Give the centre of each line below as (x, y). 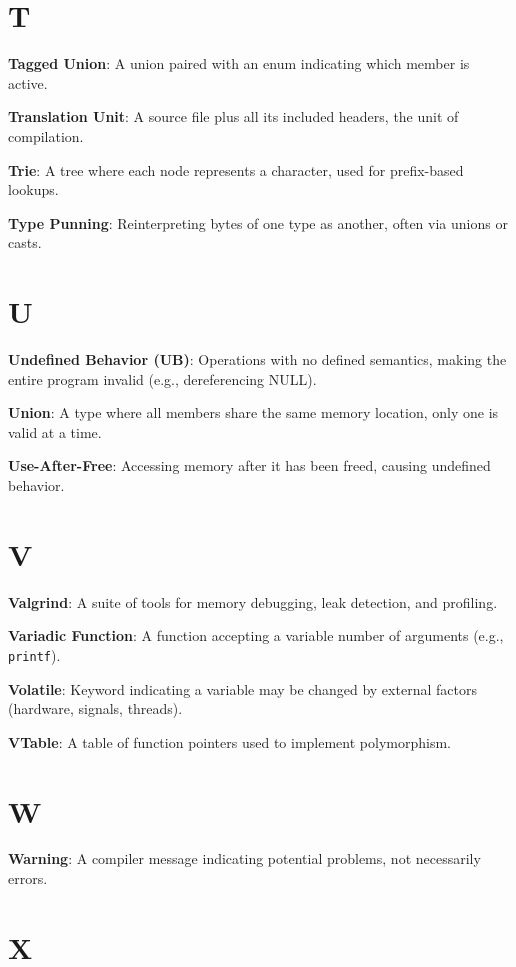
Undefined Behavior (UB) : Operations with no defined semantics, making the (257, 359)
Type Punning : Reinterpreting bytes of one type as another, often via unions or (258, 222)
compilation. (46, 135)
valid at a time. (55, 431)
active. (28, 82)
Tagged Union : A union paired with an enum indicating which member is (239, 63)
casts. (25, 242)
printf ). (34, 654)
